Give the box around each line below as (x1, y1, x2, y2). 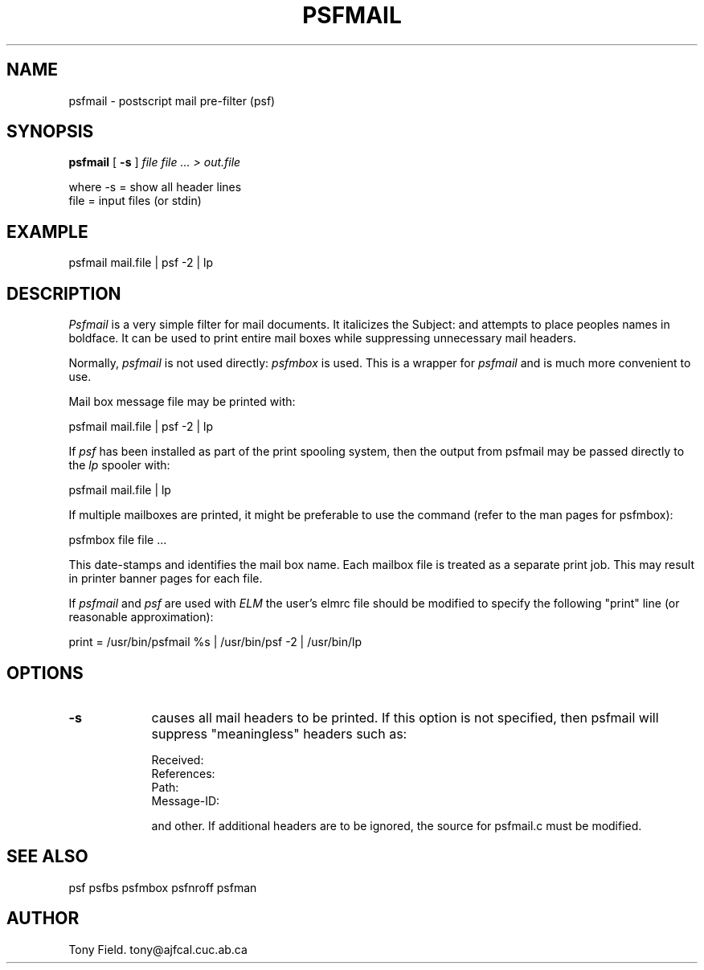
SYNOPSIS (6, 121, 94, 142)
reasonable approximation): (68, 610, 214, 624)
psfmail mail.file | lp (68, 483, 171, 497)
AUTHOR (6, 908, 80, 929)
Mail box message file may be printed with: (68, 395, 296, 409)
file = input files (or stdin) (68, 194, 202, 208)
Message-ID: (151, 793, 220, 808)
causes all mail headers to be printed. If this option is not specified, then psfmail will (151, 709, 659, 726)
